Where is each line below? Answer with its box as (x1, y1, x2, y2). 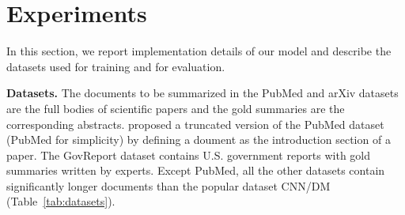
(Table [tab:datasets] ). (6, 193, 115, 209)
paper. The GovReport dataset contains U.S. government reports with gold (6, 146, 371, 163)
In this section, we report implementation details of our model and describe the (6, 43, 392, 59)
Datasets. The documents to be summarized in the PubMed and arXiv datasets (6, 85, 399, 101)
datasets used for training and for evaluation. (6, 58, 225, 74)
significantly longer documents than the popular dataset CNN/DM (6, 177, 331, 194)
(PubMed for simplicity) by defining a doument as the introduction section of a (6, 131, 391, 148)
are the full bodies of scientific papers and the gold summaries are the (6, 100, 345, 116)
